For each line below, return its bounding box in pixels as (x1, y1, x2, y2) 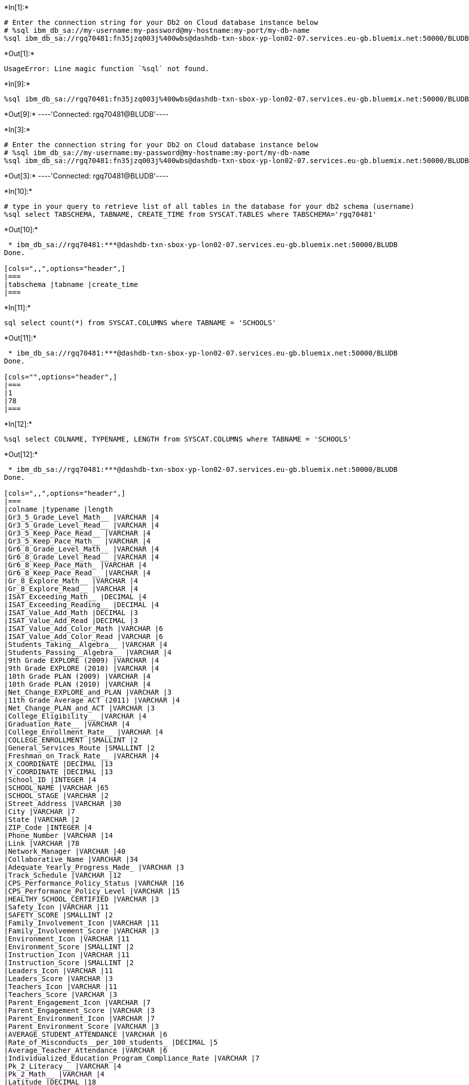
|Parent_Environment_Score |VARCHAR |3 (4, 1022, 159, 1030)
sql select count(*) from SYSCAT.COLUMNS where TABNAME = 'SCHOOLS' (4, 319, 276, 327)
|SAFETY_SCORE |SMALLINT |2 (4, 911, 113, 919)
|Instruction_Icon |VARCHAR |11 (4, 951, 130, 959)
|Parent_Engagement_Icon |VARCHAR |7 (4, 998, 151, 1006)
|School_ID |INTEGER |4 (4, 776, 96, 784)
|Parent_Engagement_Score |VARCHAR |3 (4, 1006, 155, 1014)
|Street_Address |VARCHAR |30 (4, 800, 122, 808)
